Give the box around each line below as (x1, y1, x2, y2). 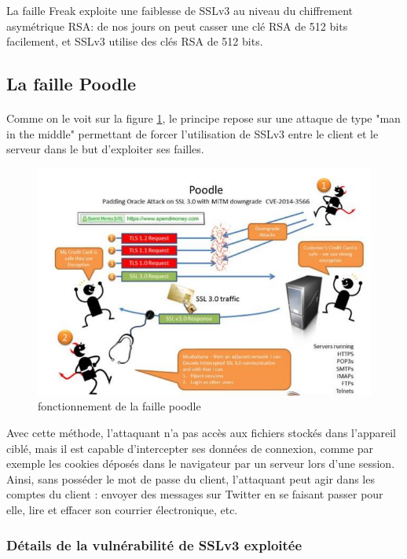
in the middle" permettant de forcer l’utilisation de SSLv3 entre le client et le (6, 125, 379, 142)
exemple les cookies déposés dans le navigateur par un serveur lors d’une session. (6, 455, 395, 472)
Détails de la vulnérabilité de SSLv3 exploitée (6, 535, 302, 554)
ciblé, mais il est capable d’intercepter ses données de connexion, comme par (6, 439, 374, 456)
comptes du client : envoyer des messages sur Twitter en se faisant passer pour (6, 486, 383, 502)
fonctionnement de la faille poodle (38, 398, 201, 414)
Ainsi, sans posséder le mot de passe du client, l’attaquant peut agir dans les (6, 470, 375, 487)
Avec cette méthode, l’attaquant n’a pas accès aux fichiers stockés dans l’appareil (6, 425, 396, 441)
